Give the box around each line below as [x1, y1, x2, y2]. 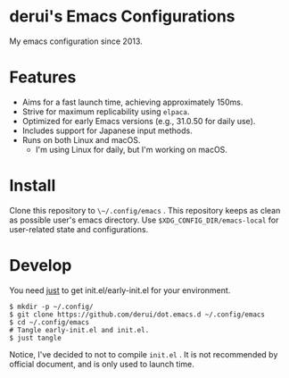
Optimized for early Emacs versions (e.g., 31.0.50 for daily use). [21, 115, 256, 126]
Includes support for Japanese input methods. [21, 125, 194, 136]
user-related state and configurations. [9, 223, 149, 234]
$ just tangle [9, 333, 62, 342]
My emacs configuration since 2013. [9, 36, 143, 46]
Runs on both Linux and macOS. [21, 134, 141, 145]
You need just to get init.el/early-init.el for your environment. [9, 284, 231, 296]
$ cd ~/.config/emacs [9, 317, 90, 327]
